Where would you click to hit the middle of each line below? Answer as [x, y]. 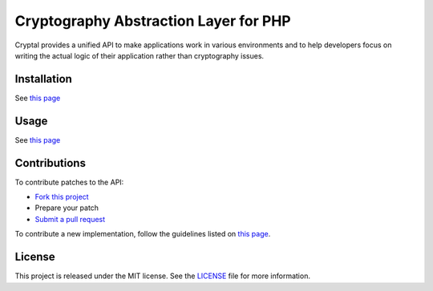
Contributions [50, 163]
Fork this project [62, 197]
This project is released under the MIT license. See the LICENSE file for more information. [162, 276]
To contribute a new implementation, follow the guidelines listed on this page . [143, 234]
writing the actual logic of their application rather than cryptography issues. [140, 55]
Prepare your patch [67, 208]
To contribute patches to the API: [69, 182]
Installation [43, 79]
